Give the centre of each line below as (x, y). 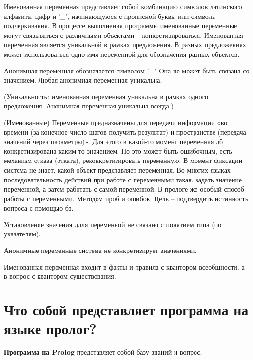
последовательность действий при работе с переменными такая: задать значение (123, 179)
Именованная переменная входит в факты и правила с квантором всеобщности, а (124, 266)
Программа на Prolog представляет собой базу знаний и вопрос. (103, 352)
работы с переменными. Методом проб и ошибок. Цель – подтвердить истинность (126, 198)
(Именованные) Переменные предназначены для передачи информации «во (116, 122)
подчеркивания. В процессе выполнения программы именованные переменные (121, 26)
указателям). (22, 234)
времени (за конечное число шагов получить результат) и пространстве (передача (125, 132)
